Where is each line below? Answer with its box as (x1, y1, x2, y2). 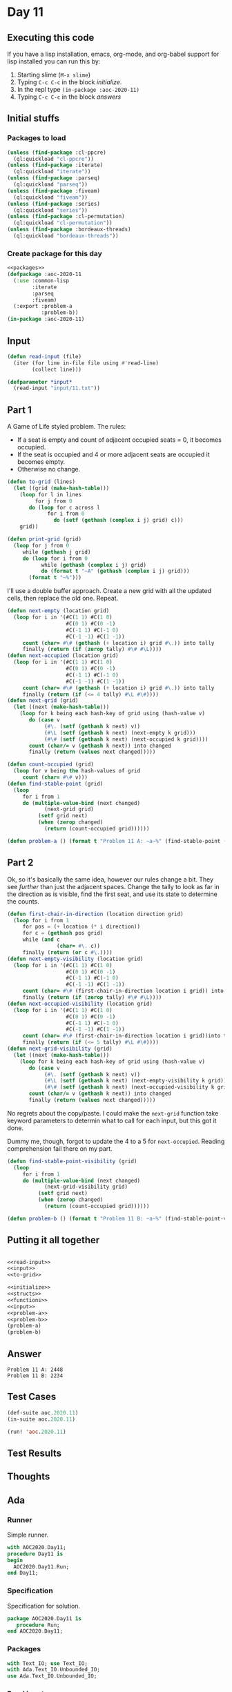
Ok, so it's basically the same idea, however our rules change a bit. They (7, 875, 214, 884)
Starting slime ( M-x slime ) (17, 70, 91, 79)
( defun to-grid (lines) (7, 478, 76, 485)
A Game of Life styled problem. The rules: (7, 422, 126, 431)
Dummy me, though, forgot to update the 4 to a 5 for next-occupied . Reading (7, 1137, 225, 1145)
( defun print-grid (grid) (7, 536, 81, 543)
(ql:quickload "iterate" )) (13, 168, 91, 175)
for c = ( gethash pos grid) (22, 930, 104, 937)
